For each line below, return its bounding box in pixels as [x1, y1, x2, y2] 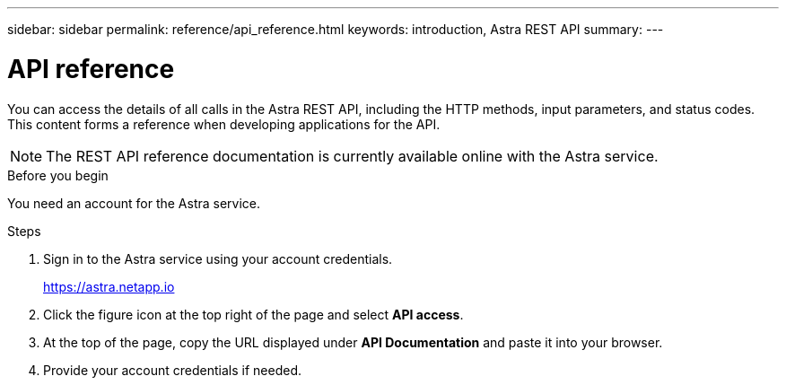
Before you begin [7, 167, 109, 183]
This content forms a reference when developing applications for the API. [7, 116, 441, 132]
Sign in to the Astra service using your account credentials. [43, 250, 393, 267]
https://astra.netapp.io [43, 278, 175, 294]
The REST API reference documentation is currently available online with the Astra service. [46, 146, 659, 165]
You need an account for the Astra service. [7, 195, 261, 211]
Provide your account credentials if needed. [43, 362, 302, 378]
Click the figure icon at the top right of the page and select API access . [43, 306, 464, 322]
